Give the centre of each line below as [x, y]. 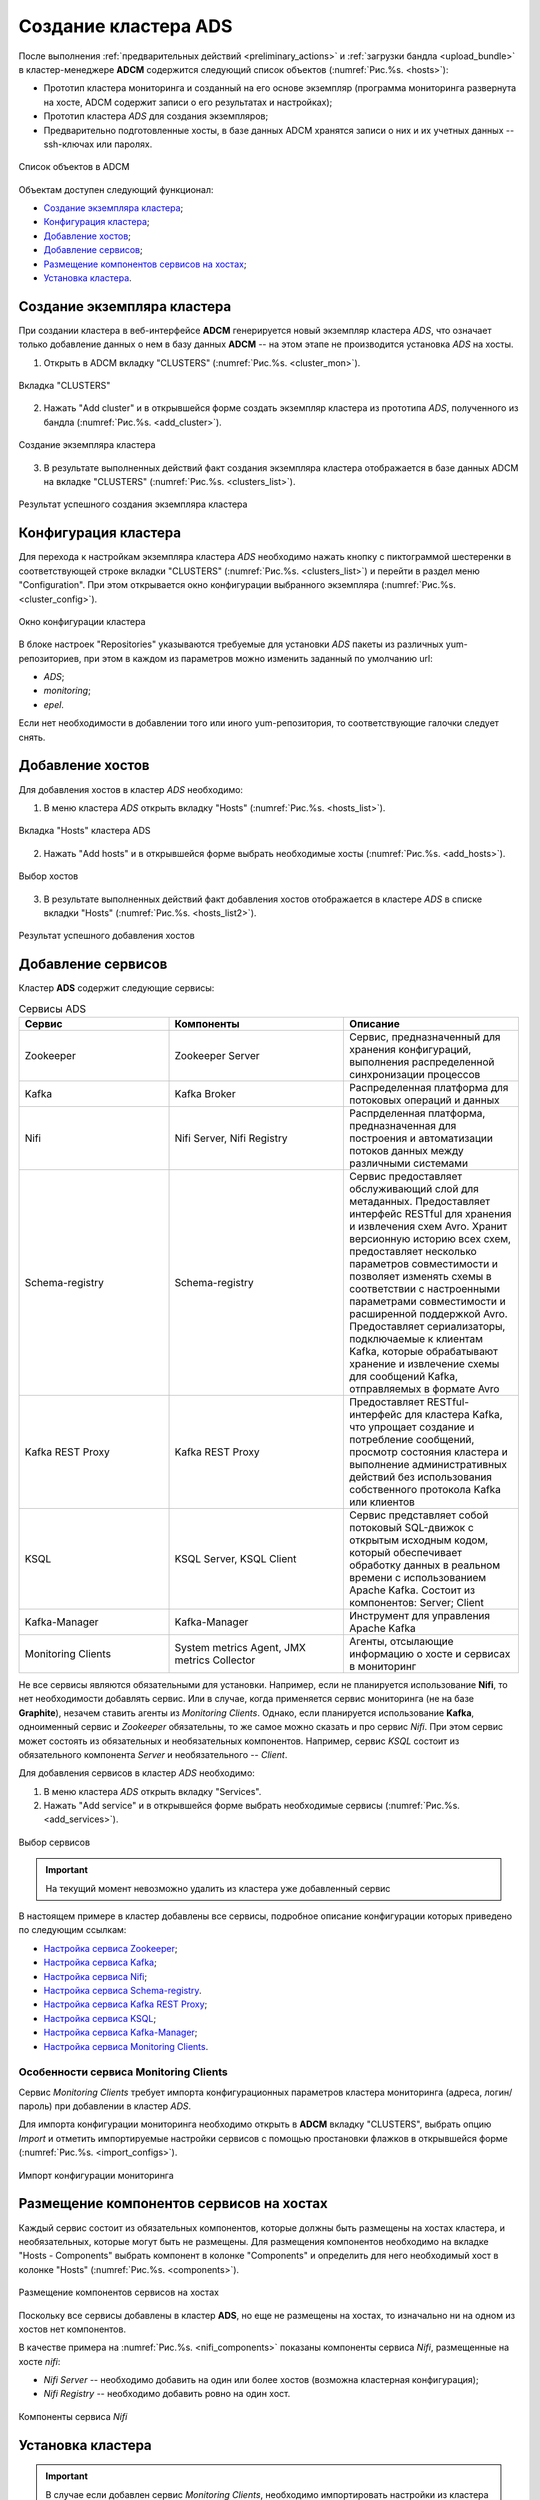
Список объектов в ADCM [74, 167]
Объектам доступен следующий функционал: [116, 189]
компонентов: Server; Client [417, 1602]
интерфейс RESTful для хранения [430, 1213]
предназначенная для [403, 1125]
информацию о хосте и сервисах [430, 1653]
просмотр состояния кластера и [429, 1452]
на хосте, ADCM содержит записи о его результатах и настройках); [188, 102]
